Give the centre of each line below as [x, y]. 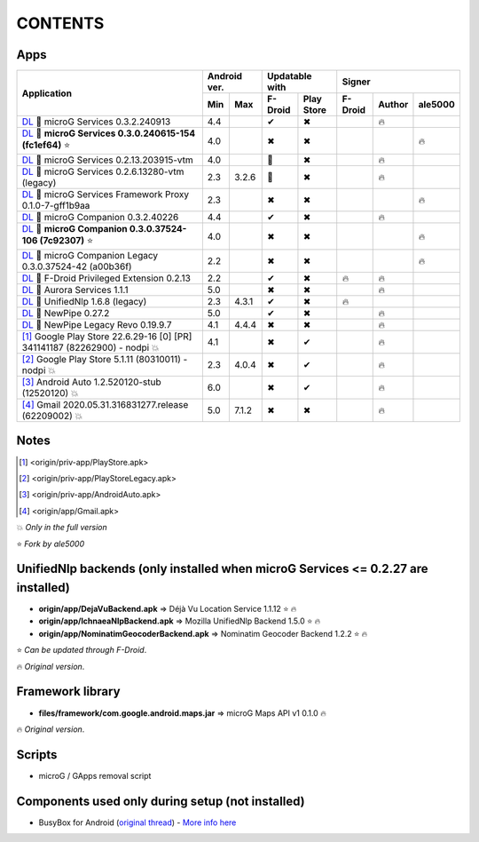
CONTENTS [60, 23]
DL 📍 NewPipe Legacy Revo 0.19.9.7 [97, 325]
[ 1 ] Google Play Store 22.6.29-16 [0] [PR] [107, 337]
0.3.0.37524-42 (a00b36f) [77, 266]
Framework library [68, 691]
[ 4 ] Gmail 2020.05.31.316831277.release [105, 405]
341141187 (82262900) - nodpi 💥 [90, 348]
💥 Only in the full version [62, 528]
